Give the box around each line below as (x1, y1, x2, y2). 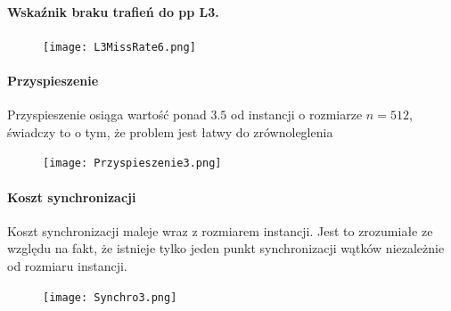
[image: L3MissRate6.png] (43, 40, 196, 53)
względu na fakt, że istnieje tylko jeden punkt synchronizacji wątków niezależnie (7, 239, 445, 258)
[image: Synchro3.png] (43, 291, 177, 304)
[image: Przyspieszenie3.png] (43, 157, 222, 170)
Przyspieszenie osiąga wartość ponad (7, 105, 207, 124)
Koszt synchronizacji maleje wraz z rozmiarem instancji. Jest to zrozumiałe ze (7, 221, 433, 240)
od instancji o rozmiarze (231, 105, 363, 124)
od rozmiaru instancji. (7, 257, 127, 275)
